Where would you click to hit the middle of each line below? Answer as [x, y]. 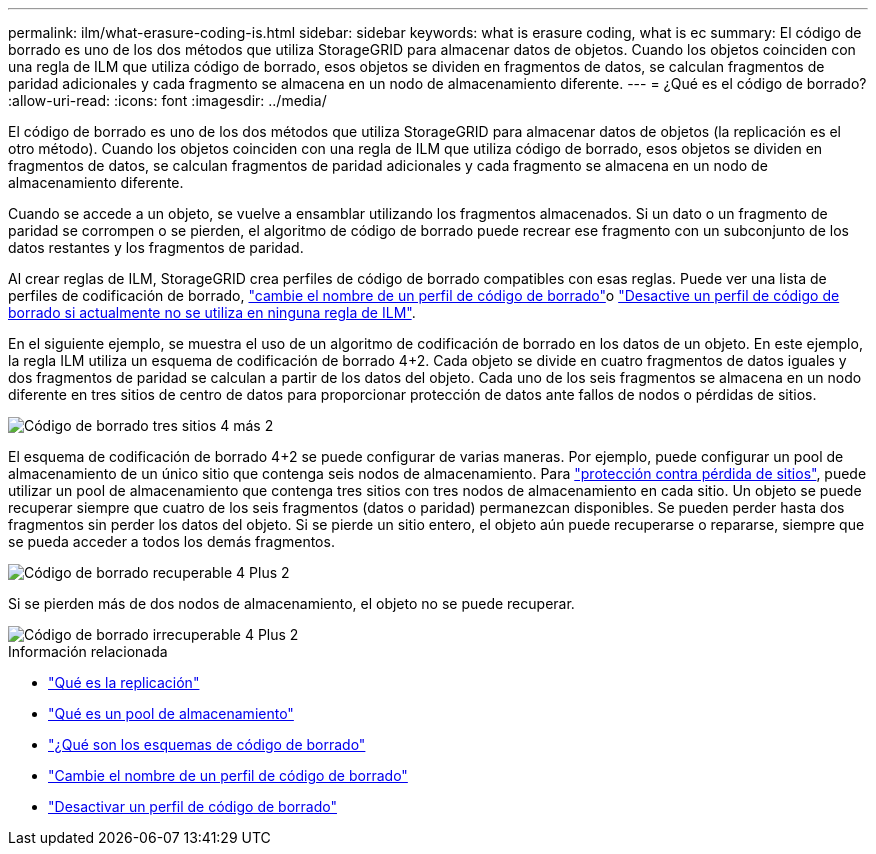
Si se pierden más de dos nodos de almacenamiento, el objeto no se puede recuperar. [291, 603]
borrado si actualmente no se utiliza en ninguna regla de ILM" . [212, 312]
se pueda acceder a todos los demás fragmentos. [171, 541]
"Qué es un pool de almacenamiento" [171, 713]
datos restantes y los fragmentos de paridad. [156, 247]
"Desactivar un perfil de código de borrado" [192, 806]
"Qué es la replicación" [124, 682]
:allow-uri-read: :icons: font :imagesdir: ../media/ [167, 100]
